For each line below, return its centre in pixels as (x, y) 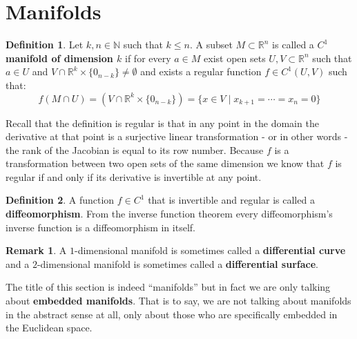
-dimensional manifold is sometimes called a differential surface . (177, 263)
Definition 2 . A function (60, 200)
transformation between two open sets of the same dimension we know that (165, 163)
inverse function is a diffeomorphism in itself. (100, 227)
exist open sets (235, 58)
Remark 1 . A (36, 250)
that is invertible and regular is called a (231, 200)
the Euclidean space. (49, 328)
